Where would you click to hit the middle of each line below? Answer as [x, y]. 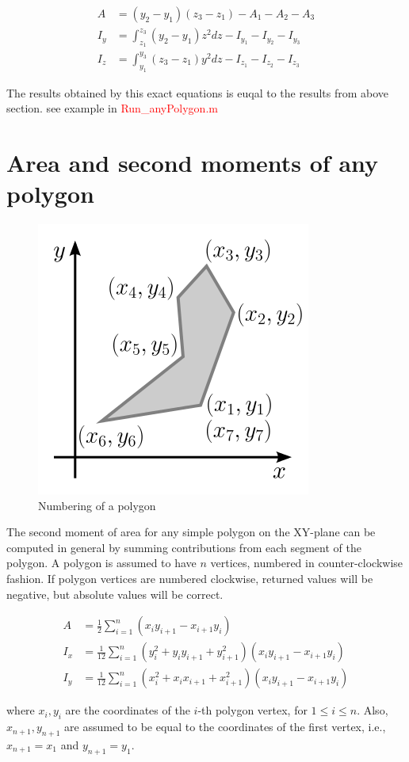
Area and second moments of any [193, 162]
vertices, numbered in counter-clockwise [307, 563]
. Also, [373, 710]
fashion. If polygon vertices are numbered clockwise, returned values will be [190, 579]
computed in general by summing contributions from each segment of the [184, 547]
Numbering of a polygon [97, 505]
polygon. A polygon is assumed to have [101, 563]
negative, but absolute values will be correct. [115, 594]
